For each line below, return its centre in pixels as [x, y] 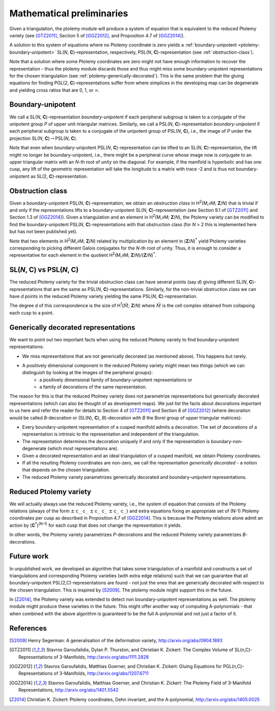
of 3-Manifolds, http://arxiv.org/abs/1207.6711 [101, 673]
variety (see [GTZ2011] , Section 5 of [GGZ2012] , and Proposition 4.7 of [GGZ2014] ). [97, 35]
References [28, 628]
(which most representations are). [83, 449]
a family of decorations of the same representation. [93, 387]
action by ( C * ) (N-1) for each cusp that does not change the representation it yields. [95, 525]
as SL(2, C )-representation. [59, 176]
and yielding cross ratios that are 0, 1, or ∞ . [54, 90]
